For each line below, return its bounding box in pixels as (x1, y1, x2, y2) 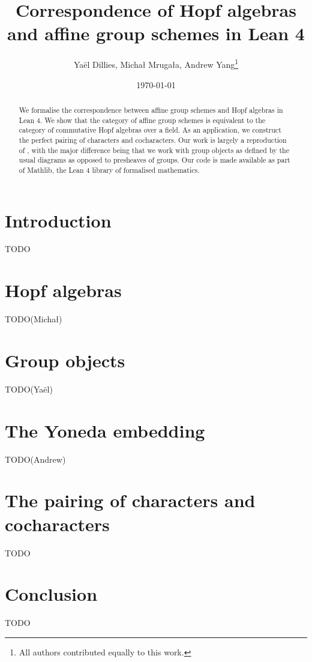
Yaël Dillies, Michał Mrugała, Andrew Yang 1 (73, 56, 239, 70)
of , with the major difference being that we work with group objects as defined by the (19, 145, 289, 155)
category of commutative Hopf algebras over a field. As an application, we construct (19, 125, 281, 135)
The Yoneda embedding (5, 418, 205, 442)
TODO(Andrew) (5, 453, 66, 465)
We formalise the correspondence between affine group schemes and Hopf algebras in (19, 104, 283, 115)
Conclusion (5, 582, 98, 606)
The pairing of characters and (5, 488, 256, 513)
